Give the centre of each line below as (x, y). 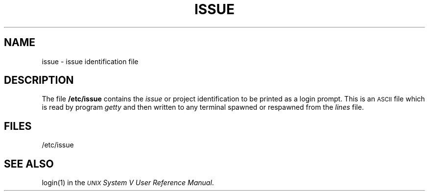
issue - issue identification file (90, 61)
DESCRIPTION (39, 80)
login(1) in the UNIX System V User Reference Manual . (128, 183)
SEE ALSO (29, 164)
